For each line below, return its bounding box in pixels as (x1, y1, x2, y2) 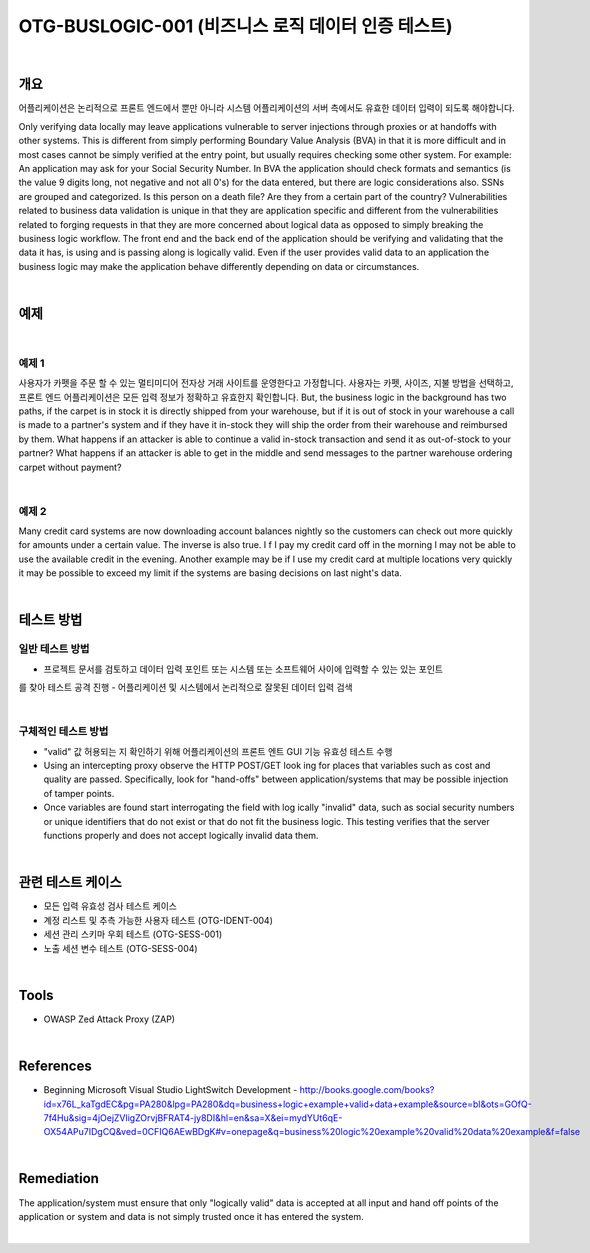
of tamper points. (43, 787, 115, 799)
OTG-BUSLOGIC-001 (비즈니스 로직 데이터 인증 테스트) (18, 15, 453, 37)
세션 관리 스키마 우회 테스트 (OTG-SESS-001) (43, 928, 223, 940)
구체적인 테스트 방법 (18, 725, 109, 739)
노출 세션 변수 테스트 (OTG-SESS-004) (43, 942, 199, 954)
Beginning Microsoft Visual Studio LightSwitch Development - (43, 1084, 298, 1096)
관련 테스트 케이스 (18, 874, 122, 891)
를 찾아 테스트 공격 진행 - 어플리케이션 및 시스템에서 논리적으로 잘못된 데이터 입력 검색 (18, 681, 354, 694)
